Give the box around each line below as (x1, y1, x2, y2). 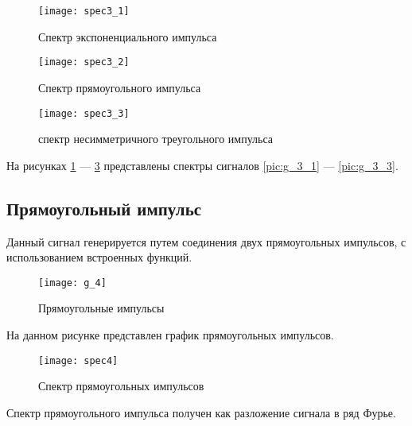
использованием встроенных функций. (6, 249, 192, 265)
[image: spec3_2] (38, 56, 130, 68)
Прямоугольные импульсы (38, 300, 165, 316)
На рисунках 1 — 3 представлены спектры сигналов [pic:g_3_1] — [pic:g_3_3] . (6, 157, 398, 173)
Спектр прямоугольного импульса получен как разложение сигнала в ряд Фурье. (6, 404, 396, 420)
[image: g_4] (38, 277, 107, 289)
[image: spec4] (38, 354, 119, 366)
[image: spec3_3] (38, 107, 130, 119)
